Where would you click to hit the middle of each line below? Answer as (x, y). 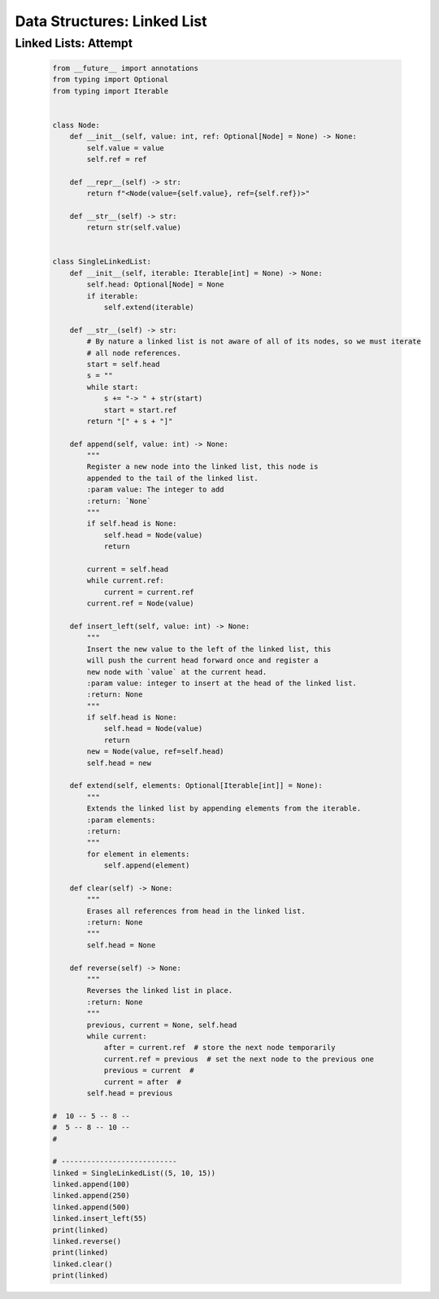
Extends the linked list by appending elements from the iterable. (224, 809)
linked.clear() (83, 1264)
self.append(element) (147, 866)
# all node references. (134, 353)
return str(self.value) (134, 227)
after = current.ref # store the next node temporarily (219, 1048)
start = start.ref (141, 410)
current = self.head (128, 569)
